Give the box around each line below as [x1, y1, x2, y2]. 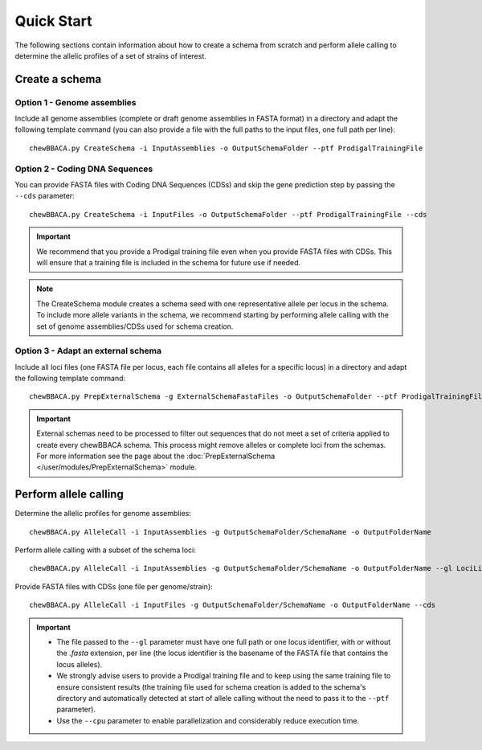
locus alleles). [56, 659, 103, 669]
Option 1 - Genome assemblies [14, 96, 137, 108]
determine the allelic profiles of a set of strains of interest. [14, 51, 206, 60]
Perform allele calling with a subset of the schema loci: [14, 545, 196, 555]
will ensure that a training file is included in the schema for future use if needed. [36, 257, 301, 267]
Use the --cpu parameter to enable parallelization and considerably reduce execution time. [56, 715, 360, 725]
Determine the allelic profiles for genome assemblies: [14, 509, 192, 518]
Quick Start [14, 12, 92, 30]
